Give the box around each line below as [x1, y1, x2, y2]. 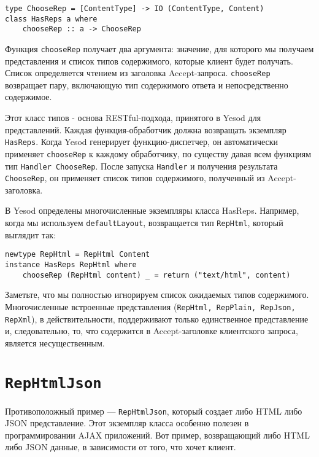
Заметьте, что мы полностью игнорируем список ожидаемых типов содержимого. [5, 288, 309, 301]
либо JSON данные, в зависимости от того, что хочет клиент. [5, 440, 236, 453]
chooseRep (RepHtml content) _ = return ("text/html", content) [22, 270, 291, 279]
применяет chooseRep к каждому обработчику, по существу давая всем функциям [5, 147, 312, 160]
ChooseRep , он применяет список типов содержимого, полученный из [5, 171, 265, 184]
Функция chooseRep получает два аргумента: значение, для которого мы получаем [5, 42, 314, 55]
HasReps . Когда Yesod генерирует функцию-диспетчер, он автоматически [5, 135, 279, 148]
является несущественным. [5, 336, 105, 349]
